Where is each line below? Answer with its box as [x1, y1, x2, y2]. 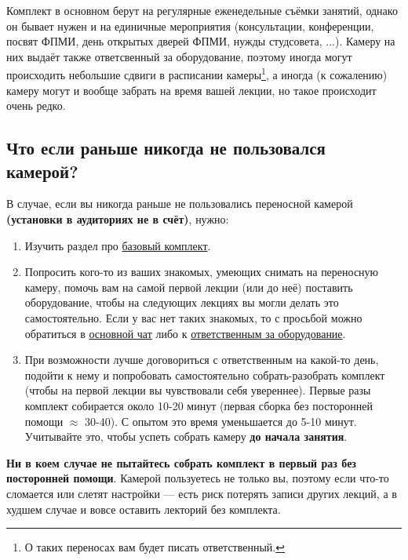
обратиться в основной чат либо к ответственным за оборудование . [24, 325, 346, 341]
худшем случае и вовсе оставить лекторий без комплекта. [6, 500, 281, 517]
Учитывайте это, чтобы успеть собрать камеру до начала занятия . [24, 428, 348, 445]
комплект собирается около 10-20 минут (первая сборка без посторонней [24, 397, 373, 413]
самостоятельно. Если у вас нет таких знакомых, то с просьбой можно [24, 309, 362, 325]
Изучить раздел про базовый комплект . [24, 237, 211, 253]
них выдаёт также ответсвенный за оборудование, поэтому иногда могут [6, 48, 352, 64]
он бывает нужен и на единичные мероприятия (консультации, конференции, [6, 17, 374, 34]
